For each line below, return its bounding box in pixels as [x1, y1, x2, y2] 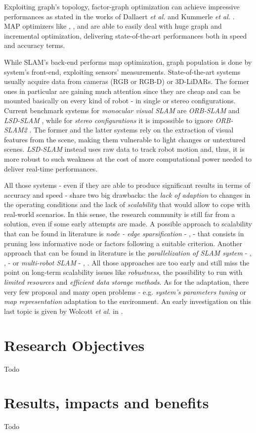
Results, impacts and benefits [4, 392, 209, 413]
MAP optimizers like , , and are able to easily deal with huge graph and [4, 21, 222, 31]
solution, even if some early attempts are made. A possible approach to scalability [4, 218, 252, 229]
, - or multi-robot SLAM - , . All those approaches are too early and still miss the [4, 257, 250, 267]
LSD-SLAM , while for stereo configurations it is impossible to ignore [4, 115, 213, 125]
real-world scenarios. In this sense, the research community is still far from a [4, 209, 235, 219]
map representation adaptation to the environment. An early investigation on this [4, 296, 251, 306]
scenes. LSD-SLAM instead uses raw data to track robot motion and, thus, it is [4, 144, 245, 154]
